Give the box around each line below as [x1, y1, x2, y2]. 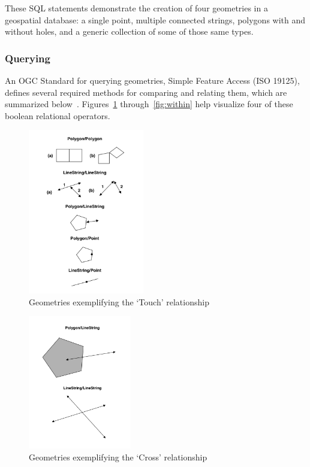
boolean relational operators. [5, 109, 110, 122]
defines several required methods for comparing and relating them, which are [5, 86, 287, 98]
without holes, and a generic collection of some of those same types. [5, 25, 254, 38]
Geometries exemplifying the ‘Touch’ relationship [29, 295, 209, 308]
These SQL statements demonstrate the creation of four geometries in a [5, 2, 268, 14]
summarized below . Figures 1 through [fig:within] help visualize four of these [5, 98, 293, 110]
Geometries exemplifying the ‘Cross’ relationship [29, 450, 207, 463]
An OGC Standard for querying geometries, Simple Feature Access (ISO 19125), [5, 74, 300, 86]
